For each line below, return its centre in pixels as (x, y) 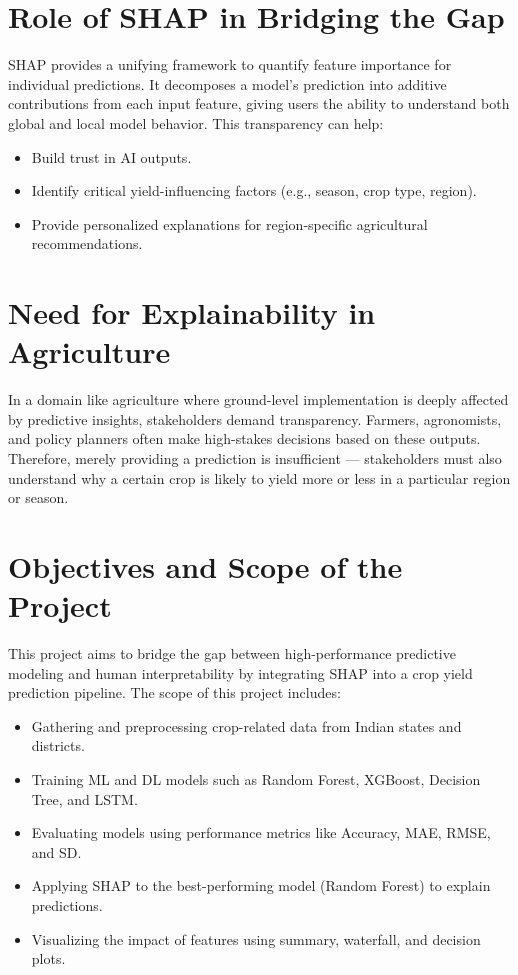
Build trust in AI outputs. (111, 156)
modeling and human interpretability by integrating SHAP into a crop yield (240, 672)
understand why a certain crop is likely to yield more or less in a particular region (259, 477)
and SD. (56, 851)
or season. (38, 497)
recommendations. (87, 243)
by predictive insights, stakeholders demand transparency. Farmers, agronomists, (255, 418)
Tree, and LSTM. (84, 798)
